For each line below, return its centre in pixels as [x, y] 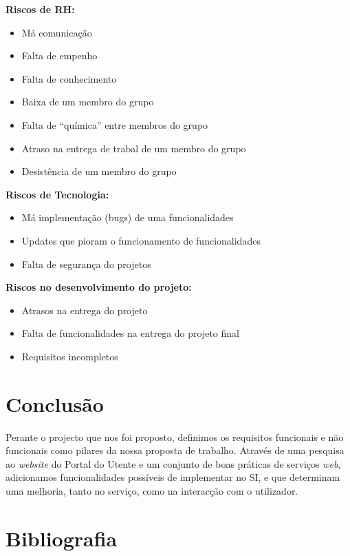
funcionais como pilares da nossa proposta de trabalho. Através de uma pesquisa [175, 450]
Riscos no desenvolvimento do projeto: [99, 287]
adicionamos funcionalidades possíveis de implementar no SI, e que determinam [173, 477]
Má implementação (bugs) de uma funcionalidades [128, 217]
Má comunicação [57, 32]
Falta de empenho [59, 55]
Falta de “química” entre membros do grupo [115, 124]
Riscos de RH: [40, 9]
